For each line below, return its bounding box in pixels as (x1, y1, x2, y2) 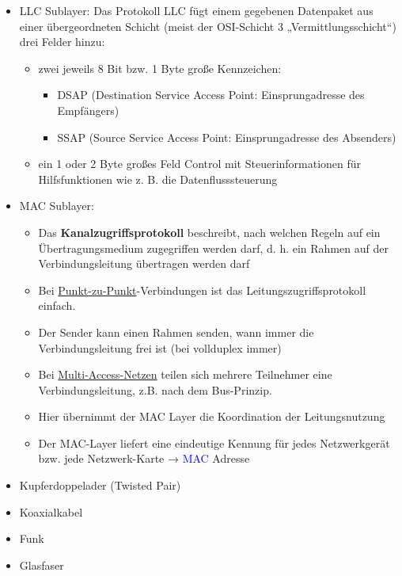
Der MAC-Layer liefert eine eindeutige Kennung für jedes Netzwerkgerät (38, 434, 390, 451)
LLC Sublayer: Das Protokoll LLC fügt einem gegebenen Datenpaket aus (19, 2, 374, 18)
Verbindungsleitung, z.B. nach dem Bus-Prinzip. (38, 381, 272, 398)
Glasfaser (19, 556, 64, 573)
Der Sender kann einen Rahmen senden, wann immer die (38, 323, 314, 340)
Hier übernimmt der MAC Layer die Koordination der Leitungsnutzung (38, 408, 385, 425)
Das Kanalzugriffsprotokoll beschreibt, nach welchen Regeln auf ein (38, 223, 381, 240)
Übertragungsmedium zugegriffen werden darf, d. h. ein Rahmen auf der (38, 239, 389, 256)
